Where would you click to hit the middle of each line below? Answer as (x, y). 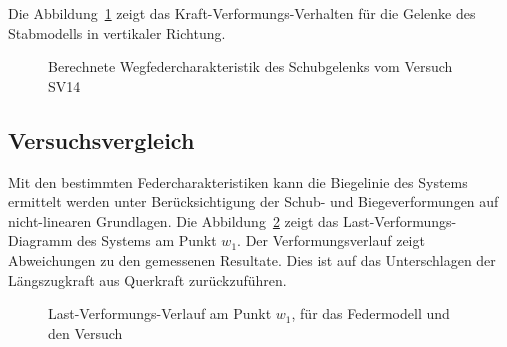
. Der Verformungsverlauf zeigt (331, 240)
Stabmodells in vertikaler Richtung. (117, 32)
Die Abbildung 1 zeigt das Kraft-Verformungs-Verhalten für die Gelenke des (242, 13)
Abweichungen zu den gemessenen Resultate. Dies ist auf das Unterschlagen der (252, 259)
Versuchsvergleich (101, 139)
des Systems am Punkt (147, 240)
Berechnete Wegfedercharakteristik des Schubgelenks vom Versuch (250, 66)
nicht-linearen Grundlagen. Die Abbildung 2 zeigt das (173, 220)
